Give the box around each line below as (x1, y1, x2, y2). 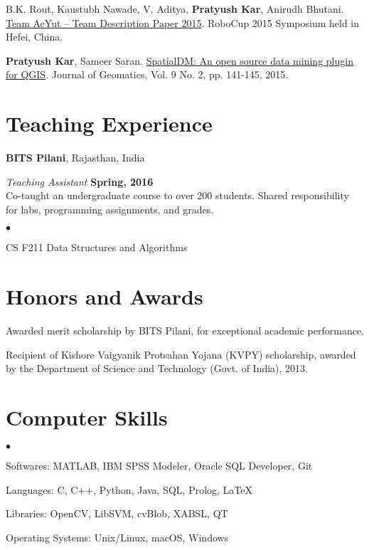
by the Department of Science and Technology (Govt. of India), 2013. (6, 361, 309, 376)
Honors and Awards (6, 282, 203, 311)
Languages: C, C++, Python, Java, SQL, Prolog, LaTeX (6, 482, 253, 497)
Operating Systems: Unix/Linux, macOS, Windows (6, 529, 229, 544)
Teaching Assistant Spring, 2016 (6, 174, 154, 189)
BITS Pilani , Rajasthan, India (6, 150, 145, 165)
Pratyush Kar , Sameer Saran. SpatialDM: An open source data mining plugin (6, 53, 353, 68)
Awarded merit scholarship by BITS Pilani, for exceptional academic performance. (6, 323, 365, 338)
